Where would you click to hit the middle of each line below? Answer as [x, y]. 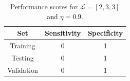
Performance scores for [44, 6]
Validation [23, 70]
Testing [23, 57]
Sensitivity [63, 33]
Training [23, 46]
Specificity [105, 33]
